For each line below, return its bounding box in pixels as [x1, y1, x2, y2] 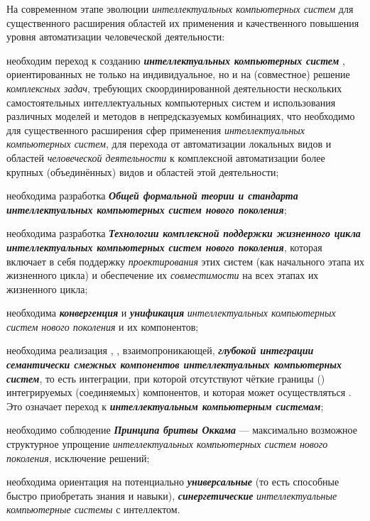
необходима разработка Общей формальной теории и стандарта [6, 188, 298, 203]
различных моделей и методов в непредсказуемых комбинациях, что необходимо [6, 109, 355, 124]
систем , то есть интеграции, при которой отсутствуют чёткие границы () [6, 371, 325, 385]
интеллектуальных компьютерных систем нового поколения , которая [6, 239, 322, 254]
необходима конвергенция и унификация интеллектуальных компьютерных [6, 305, 336, 320]
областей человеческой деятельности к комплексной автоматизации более [6, 150, 325, 165]
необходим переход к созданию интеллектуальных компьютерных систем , [6, 53, 345, 67]
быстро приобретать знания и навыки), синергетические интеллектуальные [6, 488, 337, 503]
